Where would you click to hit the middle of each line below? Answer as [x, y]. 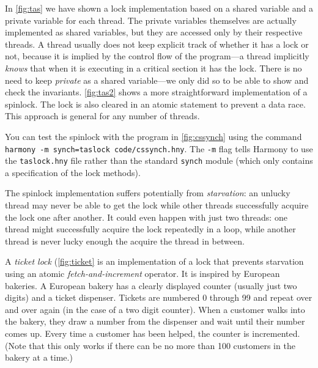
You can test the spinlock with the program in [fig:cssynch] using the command [153, 136]
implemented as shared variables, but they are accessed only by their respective [154, 32]
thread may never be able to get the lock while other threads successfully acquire [157, 205]
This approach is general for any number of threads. [102, 116]
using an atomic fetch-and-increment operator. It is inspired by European [142, 273]
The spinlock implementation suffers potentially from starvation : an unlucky [148, 193]
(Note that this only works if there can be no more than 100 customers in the [150, 345]
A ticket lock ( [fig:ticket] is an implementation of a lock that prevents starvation [154, 261]
